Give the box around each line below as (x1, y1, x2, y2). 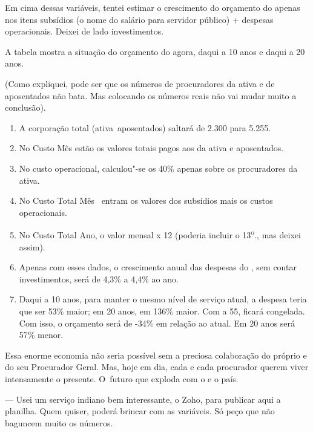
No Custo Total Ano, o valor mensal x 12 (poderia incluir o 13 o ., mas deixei (19, 227, 301, 241)
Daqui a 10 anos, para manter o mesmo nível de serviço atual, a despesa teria (19, 293, 307, 305)
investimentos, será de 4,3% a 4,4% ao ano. (19, 272, 179, 285)
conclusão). (5, 101, 46, 114)
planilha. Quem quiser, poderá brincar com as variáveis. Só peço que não (5, 405, 275, 417)
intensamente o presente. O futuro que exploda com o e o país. (5, 372, 239, 385)
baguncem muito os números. (5, 416, 113, 429)
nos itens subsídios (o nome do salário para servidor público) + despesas (5, 13, 274, 25)
